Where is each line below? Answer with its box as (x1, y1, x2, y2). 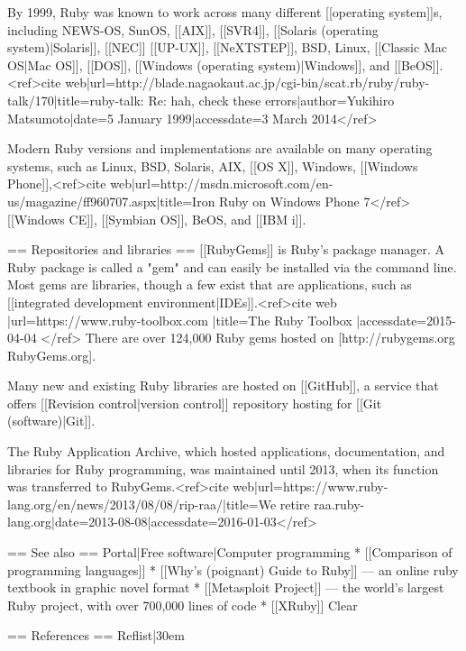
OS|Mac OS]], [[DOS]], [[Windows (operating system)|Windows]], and (7, 55, 390, 74)
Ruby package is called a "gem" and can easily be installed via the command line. (7, 257, 457, 276)
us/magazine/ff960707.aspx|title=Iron (7, 191, 215, 210)
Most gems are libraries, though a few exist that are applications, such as (7, 275, 412, 294)
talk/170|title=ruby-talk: (7, 90, 144, 109)
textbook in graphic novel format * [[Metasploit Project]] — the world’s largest (7, 578, 444, 597)
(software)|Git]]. (7, 411, 96, 430)
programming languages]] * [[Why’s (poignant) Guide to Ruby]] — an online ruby (7, 560, 459, 579)
